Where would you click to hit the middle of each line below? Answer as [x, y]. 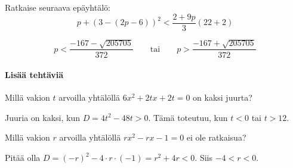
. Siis [203, 158]
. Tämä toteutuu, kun [188, 117]
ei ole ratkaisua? [216, 137]
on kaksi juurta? [223, 97]
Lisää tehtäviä [34, 75]
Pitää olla [23, 158]
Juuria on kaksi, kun [42, 117]
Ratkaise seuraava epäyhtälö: [58, 7]
